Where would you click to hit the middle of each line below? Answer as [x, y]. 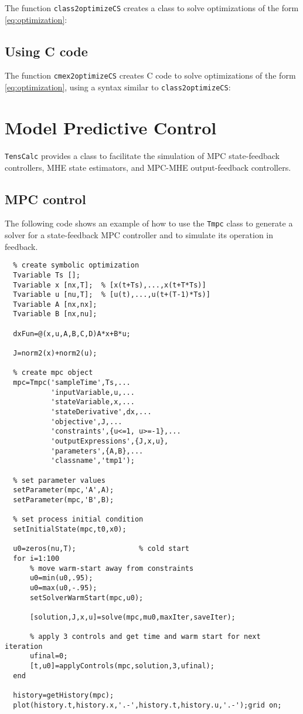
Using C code [46, 51]
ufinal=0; [49, 656]
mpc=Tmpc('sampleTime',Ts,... [72, 383]
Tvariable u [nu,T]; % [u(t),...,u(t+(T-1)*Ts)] [112, 295]
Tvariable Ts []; [47, 275]
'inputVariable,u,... [93, 392]
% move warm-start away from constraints [112, 568]
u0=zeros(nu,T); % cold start [101, 549]
